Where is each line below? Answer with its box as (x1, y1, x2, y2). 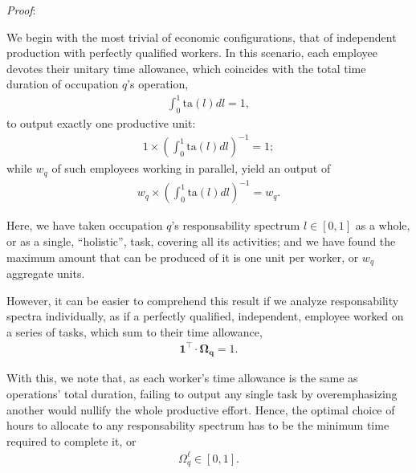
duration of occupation (6, 75, 119, 92)
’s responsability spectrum (171, 217, 300, 234)
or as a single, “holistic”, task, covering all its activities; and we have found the (6, 233, 396, 249)
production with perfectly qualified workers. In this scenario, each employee (6, 44, 378, 61)
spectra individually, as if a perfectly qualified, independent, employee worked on (6, 308, 404, 324)
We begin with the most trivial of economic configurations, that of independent (6, 28, 397, 45)
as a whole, (355, 217, 410, 234)
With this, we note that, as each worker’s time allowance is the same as (6, 369, 358, 386)
